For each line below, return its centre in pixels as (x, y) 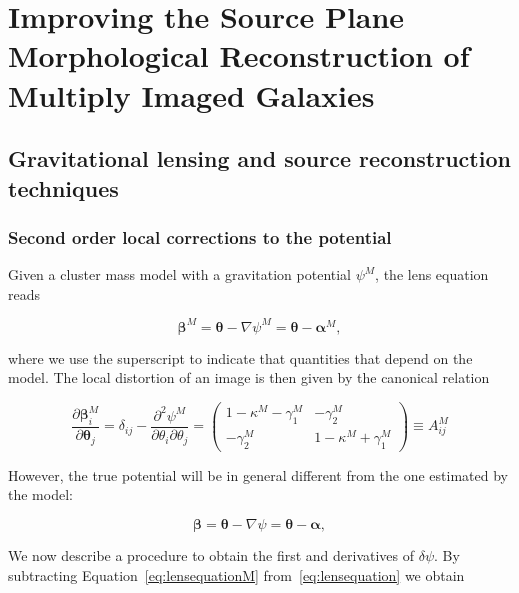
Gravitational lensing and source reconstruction (259, 158)
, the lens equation (432, 274)
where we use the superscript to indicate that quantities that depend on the (240, 357)
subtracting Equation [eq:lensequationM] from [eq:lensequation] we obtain (236, 574)
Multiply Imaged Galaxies (191, 94)
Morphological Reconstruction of (239, 55)
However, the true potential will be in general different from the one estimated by (258, 474)
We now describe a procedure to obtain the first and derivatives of (211, 555)
